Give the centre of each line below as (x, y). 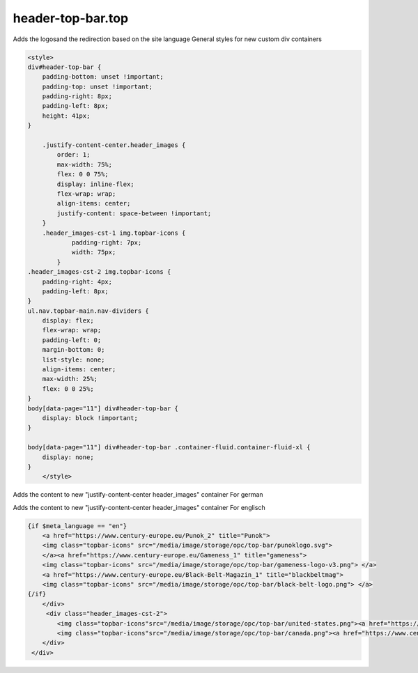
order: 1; (73, 155)
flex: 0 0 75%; (83, 175)
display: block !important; (90, 418)
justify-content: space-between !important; (134, 213)
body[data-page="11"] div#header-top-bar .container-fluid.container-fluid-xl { (169, 447)
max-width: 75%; (85, 164)
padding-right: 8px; (77, 96)
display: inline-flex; (96, 184)
